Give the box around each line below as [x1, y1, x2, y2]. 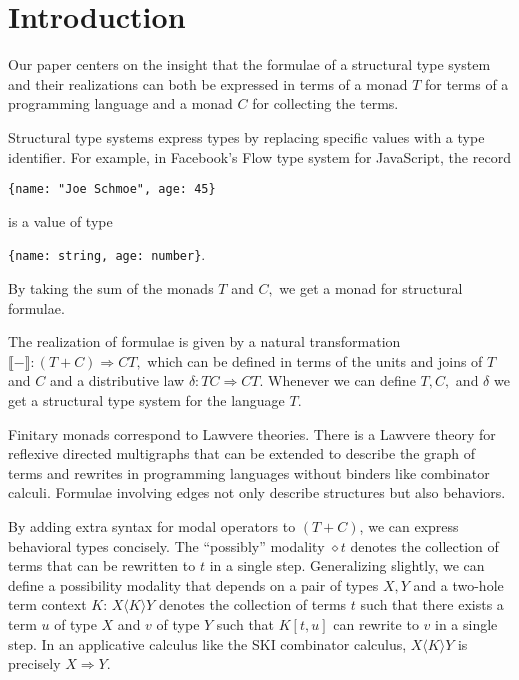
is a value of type [8, 210, 113, 231]
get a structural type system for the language [8, 389, 285, 410]
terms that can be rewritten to [8, 555, 196, 576]
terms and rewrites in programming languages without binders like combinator [8, 462, 490, 483]
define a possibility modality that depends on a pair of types [8, 574, 379, 595]
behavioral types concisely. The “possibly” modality [8, 535, 325, 556]
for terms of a [424, 73, 509, 94]
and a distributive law [49, 370, 185, 391]
